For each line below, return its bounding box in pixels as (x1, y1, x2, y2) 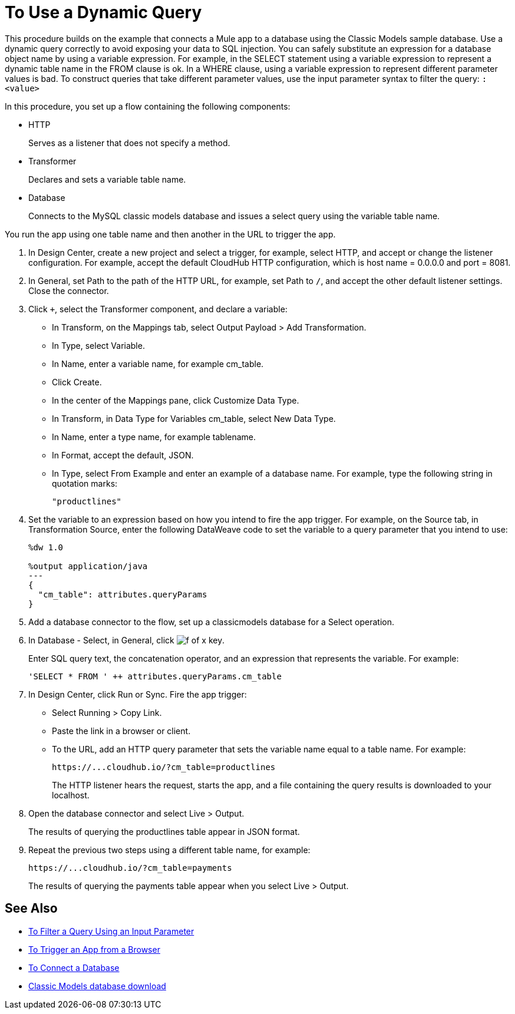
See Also (5, 901, 58, 916)
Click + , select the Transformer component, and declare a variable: (28, 303, 288, 314)
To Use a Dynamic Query (5, 2, 202, 22)
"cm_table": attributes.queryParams (38, 589, 207, 599)
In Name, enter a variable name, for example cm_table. (52, 358, 264, 369)
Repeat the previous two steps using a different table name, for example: (28, 844, 311, 855)
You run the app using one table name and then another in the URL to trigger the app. (5, 229, 336, 239)
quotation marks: (52, 478, 118, 488)
